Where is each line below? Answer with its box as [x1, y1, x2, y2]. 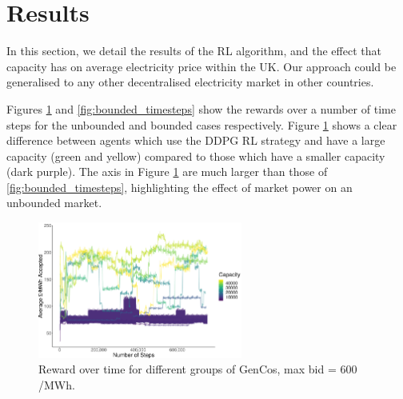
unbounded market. [6, 194, 102, 211]
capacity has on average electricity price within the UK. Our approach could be [6, 58, 397, 74]
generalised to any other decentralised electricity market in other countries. [6, 74, 374, 90]
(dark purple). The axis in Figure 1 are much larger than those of [6, 163, 328, 180]
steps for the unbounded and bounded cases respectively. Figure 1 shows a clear [6, 116, 397, 133]
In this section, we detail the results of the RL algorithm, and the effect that [6, 42, 381, 59]
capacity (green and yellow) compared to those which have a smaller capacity [6, 147, 385, 164]
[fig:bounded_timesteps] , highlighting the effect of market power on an [6, 178, 353, 195]
